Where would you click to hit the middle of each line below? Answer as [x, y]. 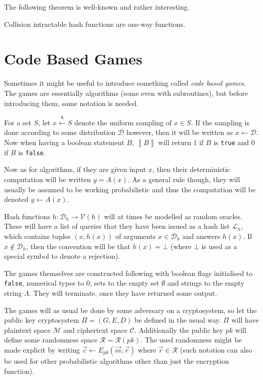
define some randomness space [51, 340]
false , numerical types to [44, 283]
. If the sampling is [220, 122]
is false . [32, 152]
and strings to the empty [206, 283]
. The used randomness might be [191, 340]
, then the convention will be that [78, 246]
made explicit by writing [42, 349]
